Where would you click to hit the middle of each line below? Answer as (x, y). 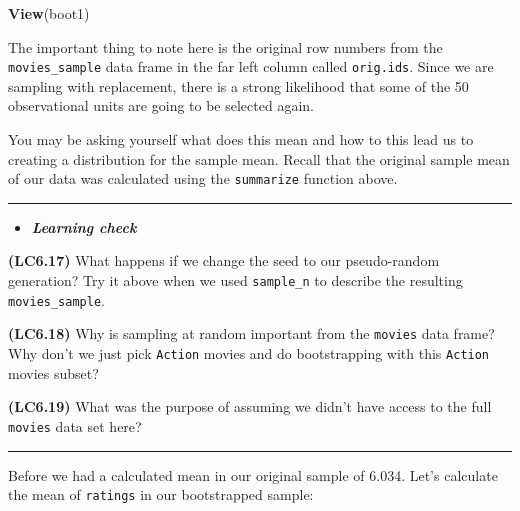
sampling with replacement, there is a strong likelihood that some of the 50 (238, 85)
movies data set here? (75, 425)
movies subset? (53, 372)
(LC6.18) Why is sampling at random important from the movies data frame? (251, 333)
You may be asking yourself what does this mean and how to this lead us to (241, 139)
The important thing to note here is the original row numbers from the (225, 46)
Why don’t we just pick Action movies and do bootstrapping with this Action (249, 353)
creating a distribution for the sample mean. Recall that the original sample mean (259, 158)
